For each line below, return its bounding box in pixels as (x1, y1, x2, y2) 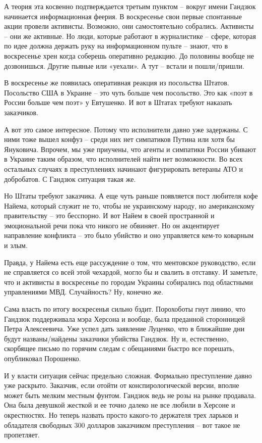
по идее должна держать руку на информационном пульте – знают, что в (4, 40, 228, 51)
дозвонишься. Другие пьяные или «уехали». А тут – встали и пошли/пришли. (4, 60, 244, 71)
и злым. (4, 240, 28, 251)
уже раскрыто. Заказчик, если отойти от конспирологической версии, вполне (4, 380, 239, 390)
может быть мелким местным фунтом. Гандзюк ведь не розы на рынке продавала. (4, 389, 256, 400)
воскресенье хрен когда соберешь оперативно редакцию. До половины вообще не (4, 50, 254, 61)
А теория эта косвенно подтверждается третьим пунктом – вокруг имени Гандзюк (4, 1, 256, 11)
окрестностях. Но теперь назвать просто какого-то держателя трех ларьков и (4, 409, 239, 420)
